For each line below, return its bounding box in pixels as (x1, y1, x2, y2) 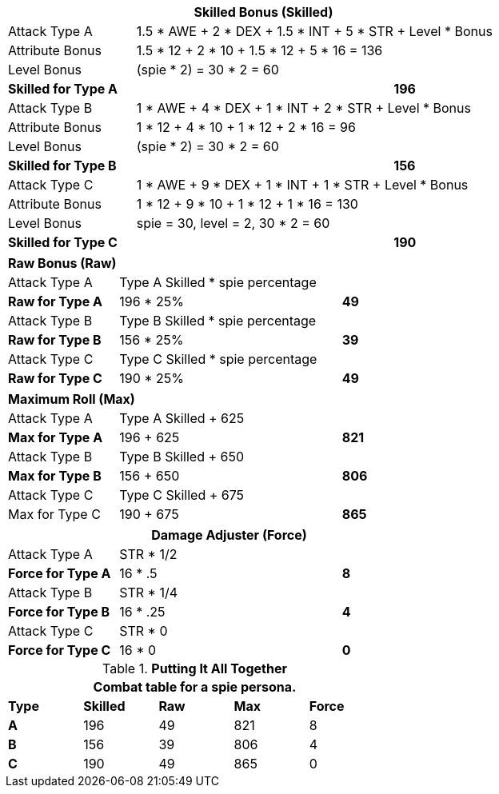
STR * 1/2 (119, 546, 178, 562)
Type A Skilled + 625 (119, 410, 245, 426)
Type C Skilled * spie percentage (119, 351, 317, 367)
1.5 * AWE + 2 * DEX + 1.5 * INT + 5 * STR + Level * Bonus (136, 23, 493, 39)
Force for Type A (8, 565, 111, 581)
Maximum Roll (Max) (8, 391, 135, 407)
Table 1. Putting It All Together (102, 660, 287, 676)
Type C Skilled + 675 (119, 487, 245, 503)
